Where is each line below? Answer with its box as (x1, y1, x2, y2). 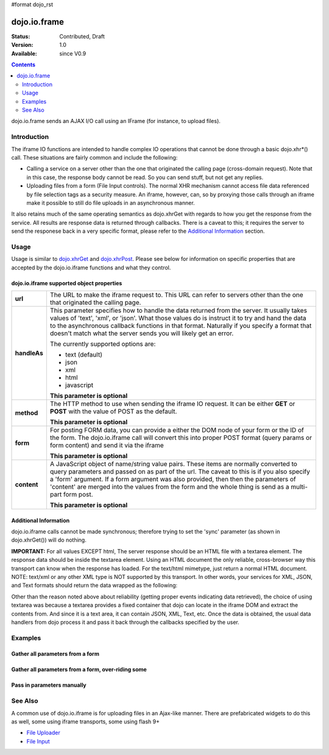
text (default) (65, 350, 103, 359)
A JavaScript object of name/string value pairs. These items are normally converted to (49, 460, 298, 468)
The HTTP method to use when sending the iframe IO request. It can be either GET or (49, 400, 295, 408)
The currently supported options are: (49, 340, 156, 348)
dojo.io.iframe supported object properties (11, 279, 122, 286)
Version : (11, 41, 34, 49)
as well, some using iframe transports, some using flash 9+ (11, 718, 160, 725)
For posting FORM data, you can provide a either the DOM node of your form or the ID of (49, 426, 304, 434)
